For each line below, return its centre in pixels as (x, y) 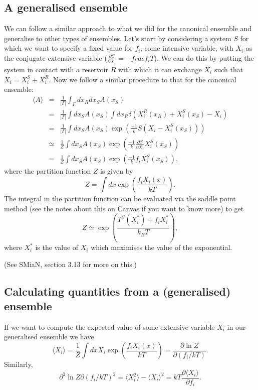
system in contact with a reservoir (56, 69)
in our (236, 327)
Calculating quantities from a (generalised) (117, 291)
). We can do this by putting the (204, 57)
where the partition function (48, 171)
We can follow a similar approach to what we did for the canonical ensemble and (128, 28)
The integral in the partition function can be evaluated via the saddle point (120, 198)
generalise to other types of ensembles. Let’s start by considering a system (118, 38)
